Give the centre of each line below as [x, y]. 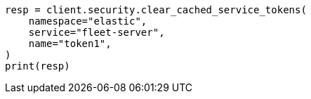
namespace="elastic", [88, 21]
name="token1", [70, 44]
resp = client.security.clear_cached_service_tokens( [156, 10]
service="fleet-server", [97, 32]
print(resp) [38, 66]
